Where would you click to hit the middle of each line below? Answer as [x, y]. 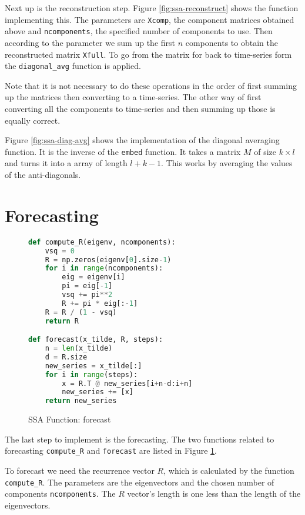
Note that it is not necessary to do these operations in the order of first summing [151, 85]
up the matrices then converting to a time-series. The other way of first [133, 97]
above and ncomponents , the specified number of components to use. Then [139, 31]
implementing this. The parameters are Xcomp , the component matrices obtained [150, 19]
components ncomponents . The [60, 493]
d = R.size [66, 357]
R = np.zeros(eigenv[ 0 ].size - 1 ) [108, 260]
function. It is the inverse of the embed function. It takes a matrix [123, 151]
